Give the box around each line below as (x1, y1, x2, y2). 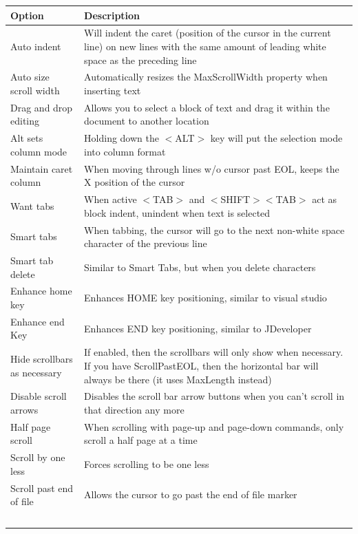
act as (312, 192, 337, 206)
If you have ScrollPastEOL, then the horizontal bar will (84, 358, 319, 372)
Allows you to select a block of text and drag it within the (84, 100, 330, 114)
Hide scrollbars (10, 352, 73, 366)
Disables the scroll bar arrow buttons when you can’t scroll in (84, 389, 345, 403)
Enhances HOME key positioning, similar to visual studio (84, 290, 327, 305)
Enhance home (10, 284, 72, 298)
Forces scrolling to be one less (84, 457, 209, 471)
